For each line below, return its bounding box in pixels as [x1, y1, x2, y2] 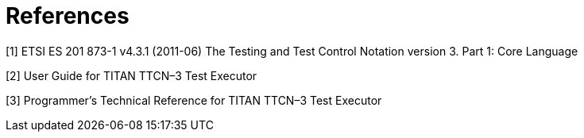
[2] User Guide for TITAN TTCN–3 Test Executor [6, 68, 257, 82]
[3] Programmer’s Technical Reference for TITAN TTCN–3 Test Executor [6, 93, 382, 107]
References [6, 2, 130, 29]
